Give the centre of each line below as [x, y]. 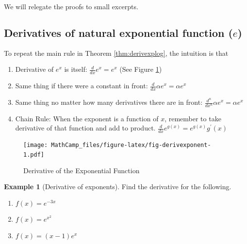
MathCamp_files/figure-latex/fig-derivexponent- [131, 145]
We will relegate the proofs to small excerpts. [71, 6]
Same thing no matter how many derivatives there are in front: [109, 102]
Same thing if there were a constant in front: [82, 86]
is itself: [76, 69]
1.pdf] [34, 155]
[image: [36, 145]
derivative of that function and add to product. [85, 128]
